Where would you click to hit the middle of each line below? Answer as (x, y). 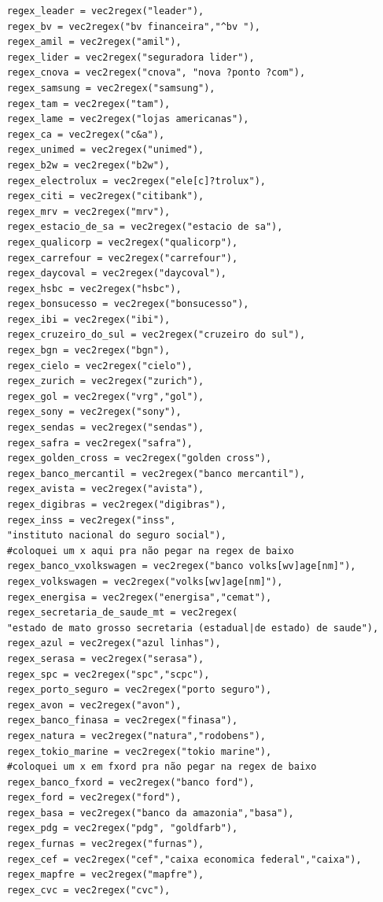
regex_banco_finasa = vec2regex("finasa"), (122, 721)
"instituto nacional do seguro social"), (116, 536)
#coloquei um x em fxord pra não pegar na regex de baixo (162, 767)
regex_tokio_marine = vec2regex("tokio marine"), (139, 751)
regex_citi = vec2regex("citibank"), (105, 196)
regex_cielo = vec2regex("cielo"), (99, 366)
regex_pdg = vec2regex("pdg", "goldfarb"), (122, 828)
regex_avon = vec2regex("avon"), (94, 705)
